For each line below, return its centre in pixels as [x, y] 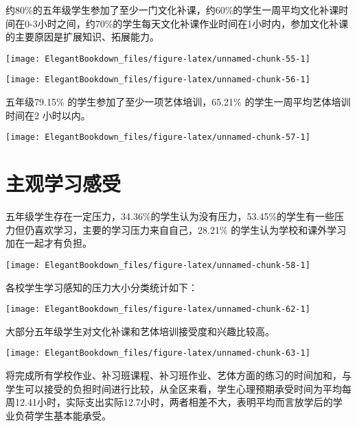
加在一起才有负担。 [49, 243]
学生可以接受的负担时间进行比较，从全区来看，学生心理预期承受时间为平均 [174, 388]
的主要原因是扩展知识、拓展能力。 [82, 37]
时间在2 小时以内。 [48, 115]
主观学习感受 [64, 183]
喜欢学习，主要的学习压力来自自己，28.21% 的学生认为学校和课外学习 [190, 229]
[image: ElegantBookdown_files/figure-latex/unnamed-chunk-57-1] [158, 137]
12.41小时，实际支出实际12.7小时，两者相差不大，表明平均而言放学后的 [174, 402]
